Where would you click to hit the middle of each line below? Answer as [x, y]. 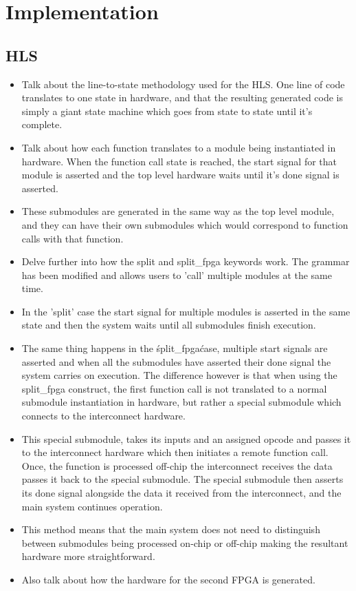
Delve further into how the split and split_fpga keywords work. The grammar [186, 261]
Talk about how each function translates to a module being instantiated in [179, 147]
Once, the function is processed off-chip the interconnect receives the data [177, 465]
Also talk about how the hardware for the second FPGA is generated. [168, 579]
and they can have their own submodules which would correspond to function [185, 224]
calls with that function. [73, 238]
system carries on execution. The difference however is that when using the [179, 375]
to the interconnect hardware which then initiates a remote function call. [175, 452]
